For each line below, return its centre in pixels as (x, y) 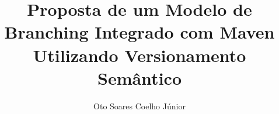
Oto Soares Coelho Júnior (139, 106)
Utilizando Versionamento (139, 55)
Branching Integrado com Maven (139, 32)
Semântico (139, 77)
